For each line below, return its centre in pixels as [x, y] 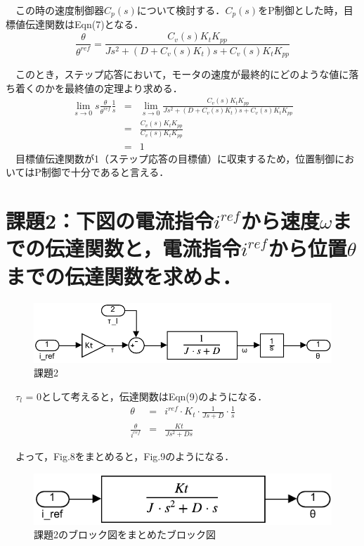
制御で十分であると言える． [105, 172]
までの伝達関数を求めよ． [124, 275]
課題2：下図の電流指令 [110, 221]
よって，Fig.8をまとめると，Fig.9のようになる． [125, 456]
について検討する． [181, 10]
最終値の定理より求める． [123, 88]
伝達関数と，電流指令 [143, 248]
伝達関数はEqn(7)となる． [84, 24]
